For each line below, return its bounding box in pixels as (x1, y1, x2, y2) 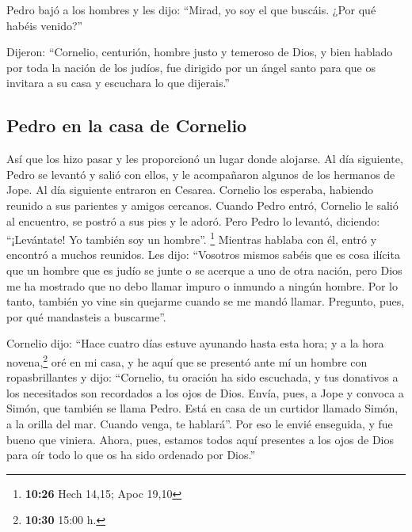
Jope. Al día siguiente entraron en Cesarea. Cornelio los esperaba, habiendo (6, 181, 374, 198)
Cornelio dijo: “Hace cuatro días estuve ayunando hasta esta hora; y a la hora (6, 335, 384, 351)
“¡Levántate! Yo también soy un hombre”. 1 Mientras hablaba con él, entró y (6, 229, 377, 247)
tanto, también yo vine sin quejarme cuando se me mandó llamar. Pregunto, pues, (6, 293, 405, 310)
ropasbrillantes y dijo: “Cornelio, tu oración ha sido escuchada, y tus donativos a (6, 369, 399, 386)
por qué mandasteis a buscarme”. (6, 308, 166, 325)
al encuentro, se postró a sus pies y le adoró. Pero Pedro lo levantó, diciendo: (6, 212, 380, 229)
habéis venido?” (6, 17, 83, 33)
